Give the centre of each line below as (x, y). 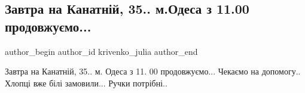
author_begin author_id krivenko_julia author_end (101, 51)
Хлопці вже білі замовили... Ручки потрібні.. (86, 83)
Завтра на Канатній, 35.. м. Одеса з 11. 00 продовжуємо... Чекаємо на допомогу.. (153, 71)
